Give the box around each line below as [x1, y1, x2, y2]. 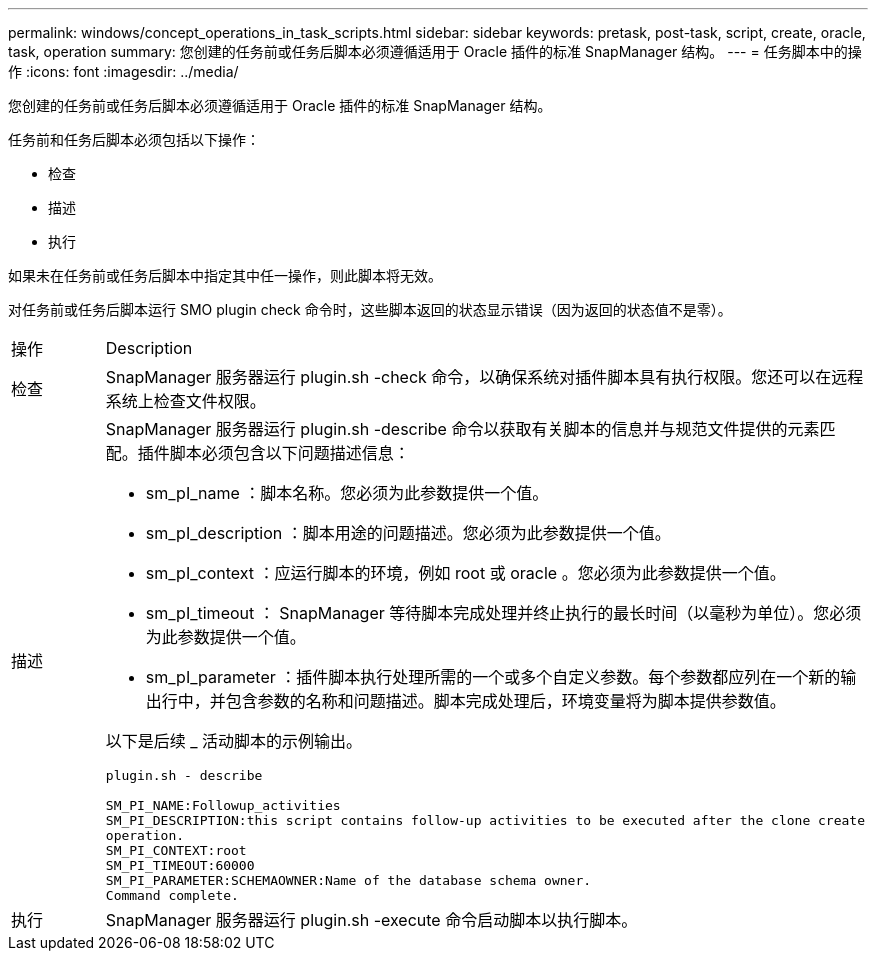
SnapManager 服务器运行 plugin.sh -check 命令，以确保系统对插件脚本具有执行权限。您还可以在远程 [105, 367, 864, 387]
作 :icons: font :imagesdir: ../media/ [8, 63, 239, 80]
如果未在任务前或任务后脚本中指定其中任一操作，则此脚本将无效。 [8, 267, 442, 284]
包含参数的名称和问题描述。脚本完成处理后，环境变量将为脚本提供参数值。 [225, 691, 786, 711]
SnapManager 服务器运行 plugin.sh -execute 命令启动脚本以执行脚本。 [105, 910, 638, 930]
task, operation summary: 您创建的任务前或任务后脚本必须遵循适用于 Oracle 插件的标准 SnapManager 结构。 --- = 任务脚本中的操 [8, 43, 862, 60]
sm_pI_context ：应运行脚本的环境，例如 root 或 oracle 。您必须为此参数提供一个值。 [145, 563, 786, 583]
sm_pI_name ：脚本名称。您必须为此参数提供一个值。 [145, 483, 549, 503]
